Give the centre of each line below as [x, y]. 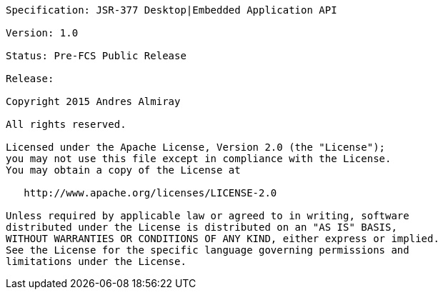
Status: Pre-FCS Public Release [96, 56]
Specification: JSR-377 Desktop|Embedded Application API [171, 10]
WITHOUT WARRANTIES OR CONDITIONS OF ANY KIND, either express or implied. [223, 239]
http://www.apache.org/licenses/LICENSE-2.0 [150, 193]
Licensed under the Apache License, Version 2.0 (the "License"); [196, 147]
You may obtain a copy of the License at [123, 170]
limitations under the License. [96, 261]
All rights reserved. [66, 124]
